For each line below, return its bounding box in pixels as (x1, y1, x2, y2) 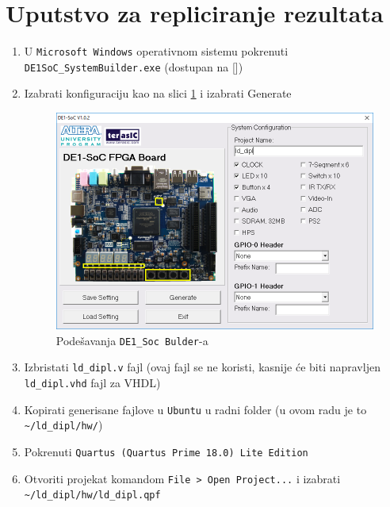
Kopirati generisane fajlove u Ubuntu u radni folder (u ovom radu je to (24, 401, 367, 417)
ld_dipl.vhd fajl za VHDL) (24, 374, 161, 391)
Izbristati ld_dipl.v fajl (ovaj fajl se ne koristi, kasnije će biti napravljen (24, 359, 380, 375)
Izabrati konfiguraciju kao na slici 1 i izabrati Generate (24, 85, 292, 102)
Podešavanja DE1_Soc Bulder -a (55, 332, 208, 348)
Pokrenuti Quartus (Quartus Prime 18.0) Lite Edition (24, 444, 308, 460)
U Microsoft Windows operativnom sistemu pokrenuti (24, 43, 289, 60)
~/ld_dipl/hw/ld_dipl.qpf (24, 490, 161, 501)
